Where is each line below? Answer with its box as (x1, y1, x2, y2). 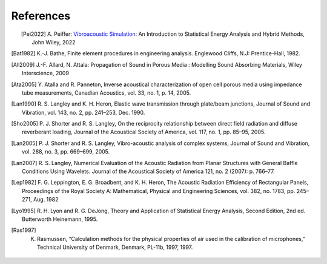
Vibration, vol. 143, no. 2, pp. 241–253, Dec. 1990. (22, 109, 145, 116)
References (11, 9, 71, 22)
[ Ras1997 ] (11, 226, 36, 234)
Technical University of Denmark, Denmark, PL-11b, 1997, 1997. (37, 243, 193, 251)
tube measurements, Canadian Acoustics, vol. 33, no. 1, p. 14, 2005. (22, 89, 191, 96)
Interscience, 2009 (22, 70, 70, 77)
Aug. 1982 (33, 196, 59, 203)
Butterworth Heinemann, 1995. (22, 215, 98, 223)
